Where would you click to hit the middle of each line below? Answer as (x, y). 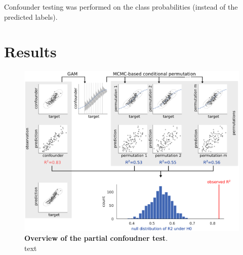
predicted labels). (31, 16)
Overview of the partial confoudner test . (96, 238)
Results (30, 51)
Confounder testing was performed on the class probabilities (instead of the (121, 7)
